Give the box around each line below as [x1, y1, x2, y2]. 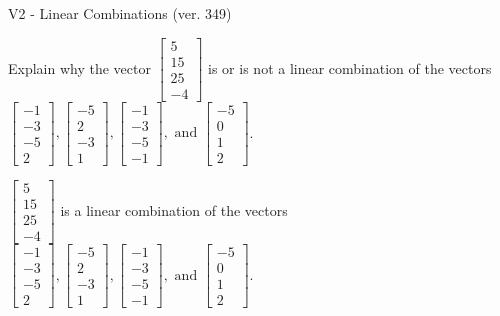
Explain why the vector [8, 57, 151, 78]
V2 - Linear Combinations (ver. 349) [8, 3, 232, 23]
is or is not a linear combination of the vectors [208, 57, 492, 78]
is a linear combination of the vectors [60, 199, 288, 220]
